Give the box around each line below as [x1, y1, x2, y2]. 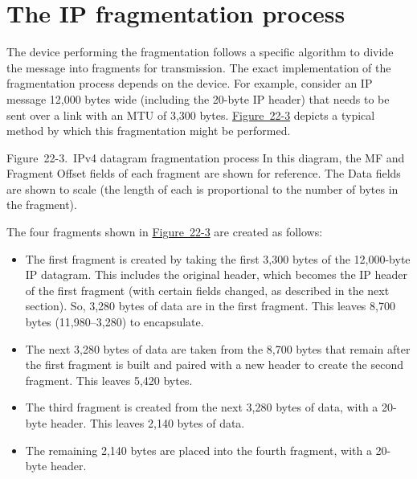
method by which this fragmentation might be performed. [6, 122, 291, 139]
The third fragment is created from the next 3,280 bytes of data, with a [25, 399, 378, 416]
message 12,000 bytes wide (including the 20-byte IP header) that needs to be [6, 90, 390, 107]
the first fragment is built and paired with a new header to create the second [25, 356, 403, 373]
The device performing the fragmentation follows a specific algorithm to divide [6, 43, 394, 60]
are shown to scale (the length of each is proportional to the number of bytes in [6, 180, 399, 197]
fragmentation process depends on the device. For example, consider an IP [6, 75, 373, 92]
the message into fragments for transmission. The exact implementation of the [6, 59, 391, 76]
